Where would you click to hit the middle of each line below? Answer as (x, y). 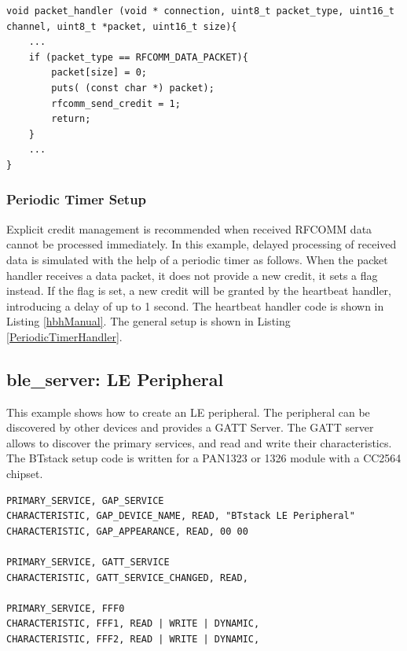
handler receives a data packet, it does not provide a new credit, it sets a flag (192, 275)
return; (71, 119)
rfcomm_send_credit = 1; (116, 103)
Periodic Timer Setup (77, 199)
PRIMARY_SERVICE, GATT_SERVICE (88, 563)
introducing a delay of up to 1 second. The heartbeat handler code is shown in (195, 305)
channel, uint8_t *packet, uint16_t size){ (122, 26)
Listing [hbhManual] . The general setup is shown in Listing (148, 321)
